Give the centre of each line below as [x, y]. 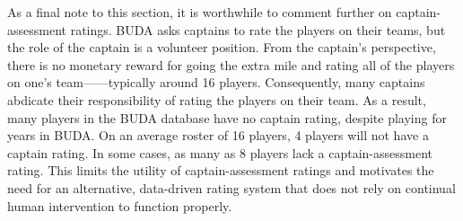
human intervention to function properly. [120, 205]
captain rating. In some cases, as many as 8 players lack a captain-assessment [220, 152]
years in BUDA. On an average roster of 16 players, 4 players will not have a [218, 135]
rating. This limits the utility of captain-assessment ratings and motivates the [221, 170]
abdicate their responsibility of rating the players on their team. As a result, [217, 99]
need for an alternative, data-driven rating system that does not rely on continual [231, 187]
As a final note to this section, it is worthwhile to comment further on [200, 12]
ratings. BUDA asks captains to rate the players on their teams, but [258, 29]
